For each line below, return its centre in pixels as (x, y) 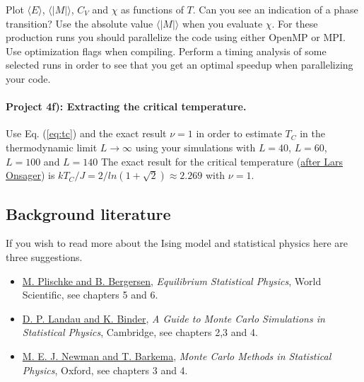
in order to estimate (239, 133)
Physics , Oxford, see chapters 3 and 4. (105, 370)
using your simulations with (195, 147)
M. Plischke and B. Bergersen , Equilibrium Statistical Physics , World (172, 280)
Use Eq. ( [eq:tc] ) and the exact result (86, 133)
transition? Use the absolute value (80, 23)
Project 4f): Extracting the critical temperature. (126, 106)
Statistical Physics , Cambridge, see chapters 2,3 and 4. (140, 332)
